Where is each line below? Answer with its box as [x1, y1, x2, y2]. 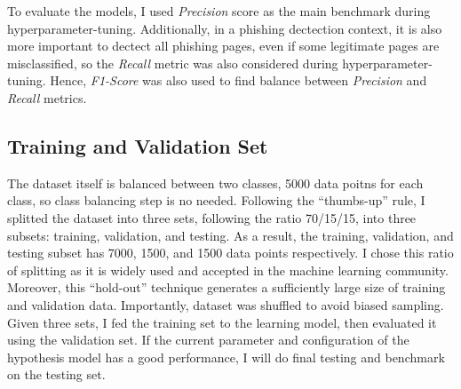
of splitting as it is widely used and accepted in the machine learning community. [7, 260, 449, 279]
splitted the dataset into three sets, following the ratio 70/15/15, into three [7, 208, 417, 226]
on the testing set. [7, 365, 106, 384]
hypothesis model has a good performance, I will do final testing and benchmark [7, 347, 445, 366]
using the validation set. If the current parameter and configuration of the [7, 330, 409, 349]
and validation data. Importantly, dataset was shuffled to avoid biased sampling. [7, 295, 444, 314]
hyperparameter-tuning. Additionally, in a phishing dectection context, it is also [7, 19, 442, 37]
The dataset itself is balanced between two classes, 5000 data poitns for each [7, 173, 424, 192]
